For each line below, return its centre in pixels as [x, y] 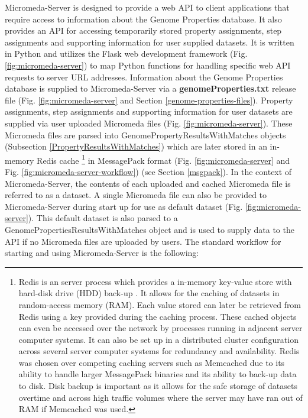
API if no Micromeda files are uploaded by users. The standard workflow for [143, 241]
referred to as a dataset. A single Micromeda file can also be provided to [136, 195]
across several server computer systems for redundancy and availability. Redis [159, 351]
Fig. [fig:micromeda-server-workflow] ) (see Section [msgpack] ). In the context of [148, 171]
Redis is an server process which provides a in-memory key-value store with [155, 281]
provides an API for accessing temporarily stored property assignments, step [143, 30]
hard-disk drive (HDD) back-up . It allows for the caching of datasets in [149, 293]
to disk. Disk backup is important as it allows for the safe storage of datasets [158, 386]
